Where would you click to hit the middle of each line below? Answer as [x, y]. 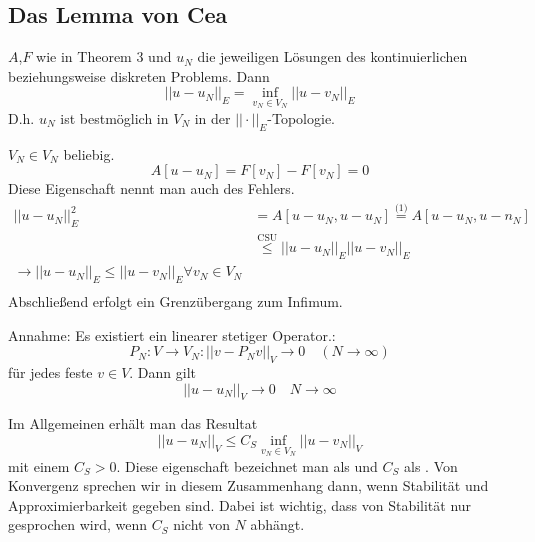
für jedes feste [50, 371]
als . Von [431, 465]
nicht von [201, 524]
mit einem [39, 465]
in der [212, 118]
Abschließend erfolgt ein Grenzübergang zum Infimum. [175, 300]
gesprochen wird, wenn [77, 524]
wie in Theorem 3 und [104, 56]
